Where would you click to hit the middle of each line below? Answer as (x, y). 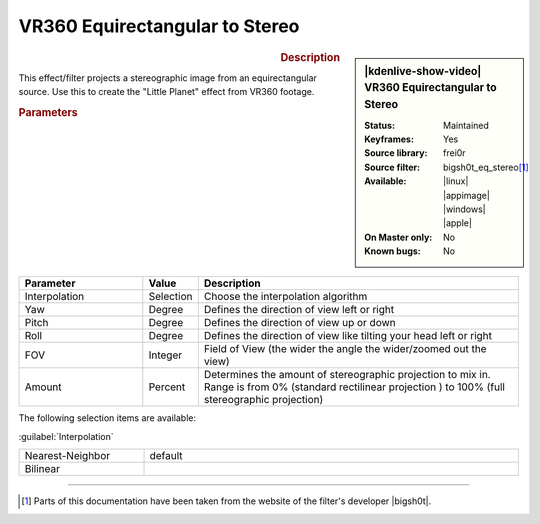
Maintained (466, 125)
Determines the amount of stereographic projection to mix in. (347, 375)
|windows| (464, 209)
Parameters (48, 112)
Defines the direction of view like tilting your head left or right (348, 336)
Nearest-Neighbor (67, 456)
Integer (165, 355)
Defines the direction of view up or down (299, 323)
